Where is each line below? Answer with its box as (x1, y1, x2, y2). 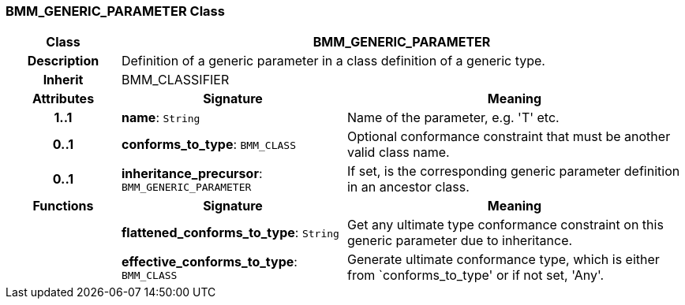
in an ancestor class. (346, 179, 470, 195)
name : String (121, 110, 200, 126)
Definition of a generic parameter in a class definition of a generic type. (121, 53, 545, 69)
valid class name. (346, 144, 450, 161)
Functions (32, 198, 94, 214)
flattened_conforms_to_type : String (121, 225, 339, 241)
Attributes (32, 91, 95, 107)
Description (27, 53, 99, 69)
